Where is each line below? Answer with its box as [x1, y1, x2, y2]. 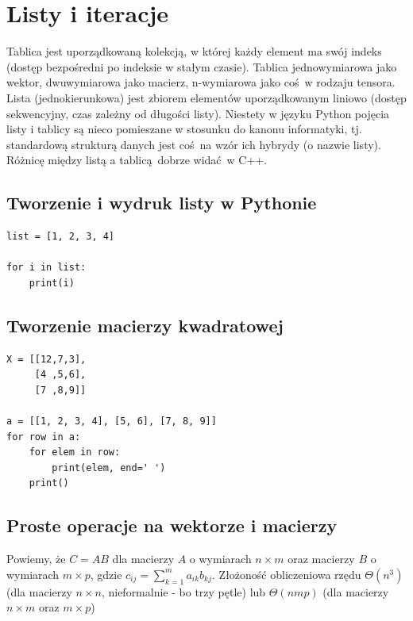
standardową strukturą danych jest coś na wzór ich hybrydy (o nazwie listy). [6, 136, 381, 152]
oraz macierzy [288, 550, 355, 567]
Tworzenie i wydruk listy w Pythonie [6, 190, 317, 215]
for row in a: [6, 431, 81, 443]
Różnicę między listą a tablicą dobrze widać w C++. [6, 151, 268, 168]
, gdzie [90, 565, 122, 582]
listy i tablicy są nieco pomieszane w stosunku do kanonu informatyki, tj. [6, 121, 362, 137]
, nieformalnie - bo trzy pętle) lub [101, 583, 266, 600]
